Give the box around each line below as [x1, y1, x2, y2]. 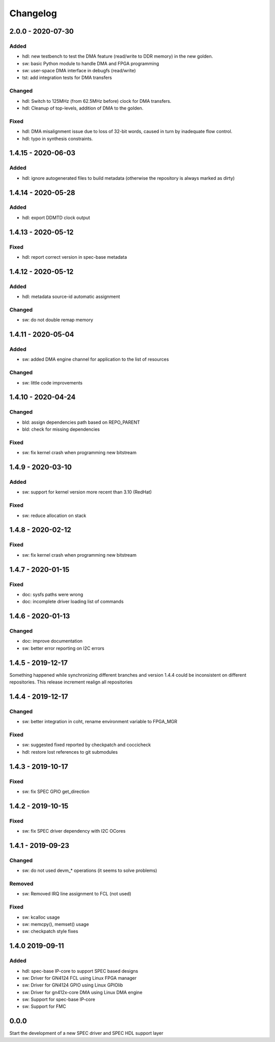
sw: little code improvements [22, 379, 82, 386]
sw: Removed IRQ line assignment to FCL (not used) [22, 891, 132, 897]
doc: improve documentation [22, 638, 83, 644]
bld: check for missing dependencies [22, 426, 100, 432]
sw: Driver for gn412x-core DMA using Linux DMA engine [22, 989, 143, 995]
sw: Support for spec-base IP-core [22, 996, 95, 1003]
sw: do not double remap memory [22, 317, 94, 323]
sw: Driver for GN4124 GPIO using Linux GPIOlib [22, 982, 123, 988]
